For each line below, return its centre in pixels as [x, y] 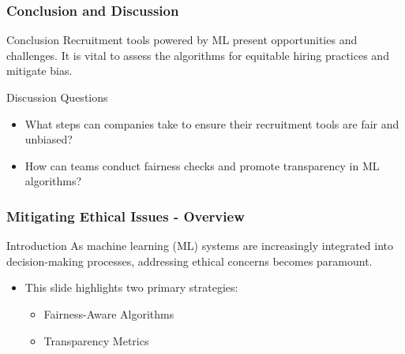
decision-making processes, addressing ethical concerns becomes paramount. [189, 261]
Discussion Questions [57, 97]
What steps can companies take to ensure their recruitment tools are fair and [212, 123]
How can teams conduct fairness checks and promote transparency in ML [202, 165]
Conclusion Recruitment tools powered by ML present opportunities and [182, 40]
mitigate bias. [39, 71]
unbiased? [49, 139]
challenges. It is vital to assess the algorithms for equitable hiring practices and [198, 55]
